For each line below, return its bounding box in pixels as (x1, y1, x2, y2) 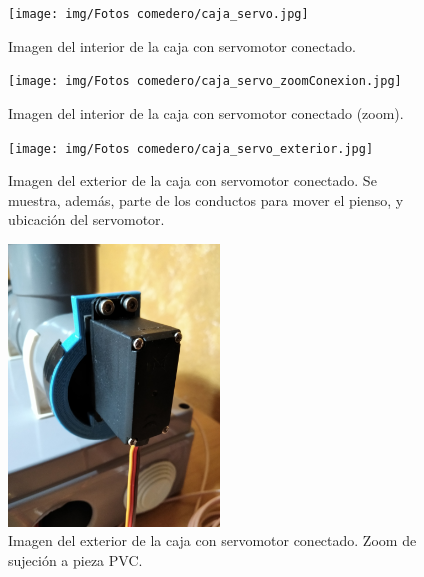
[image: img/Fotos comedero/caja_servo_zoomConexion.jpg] (8, 74, 402, 89)
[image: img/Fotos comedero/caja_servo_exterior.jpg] (8, 141, 374, 156)
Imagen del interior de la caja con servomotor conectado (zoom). (8, 102, 404, 123)
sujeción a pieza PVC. (8, 549, 143, 570)
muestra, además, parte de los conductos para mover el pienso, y (8, 189, 404, 210)
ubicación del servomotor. (8, 209, 165, 230)
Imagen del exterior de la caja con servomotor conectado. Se (8, 170, 377, 191)
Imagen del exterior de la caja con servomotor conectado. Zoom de (8, 530, 417, 551)
